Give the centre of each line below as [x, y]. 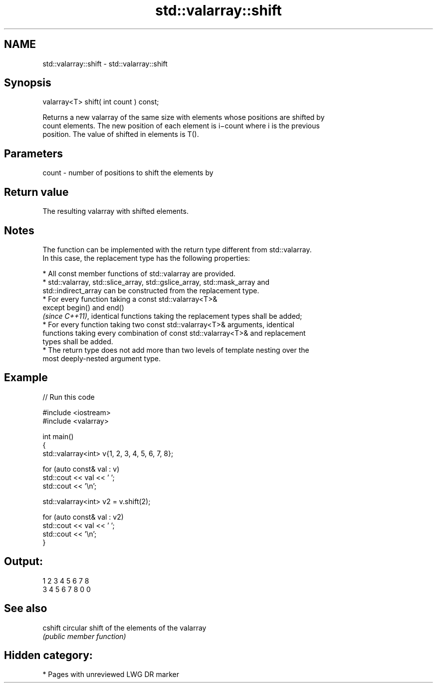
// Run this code [69, 397]
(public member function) [84, 636]
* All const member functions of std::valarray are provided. [139, 273]
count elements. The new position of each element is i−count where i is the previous [181, 126]
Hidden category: [48, 655]
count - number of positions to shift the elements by [128, 173]
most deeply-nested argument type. [102, 358]
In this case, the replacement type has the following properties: [146, 258]
